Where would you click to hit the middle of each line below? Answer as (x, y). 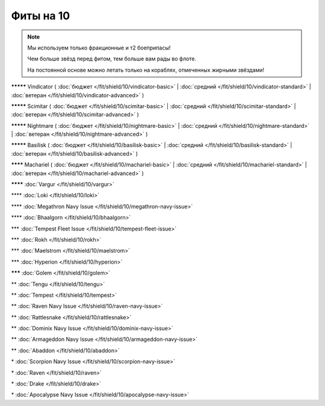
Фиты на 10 (41, 16)
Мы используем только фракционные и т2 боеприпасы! (99, 48)
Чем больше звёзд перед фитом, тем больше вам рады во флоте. (112, 59)
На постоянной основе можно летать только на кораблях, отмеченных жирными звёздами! (146, 70)
